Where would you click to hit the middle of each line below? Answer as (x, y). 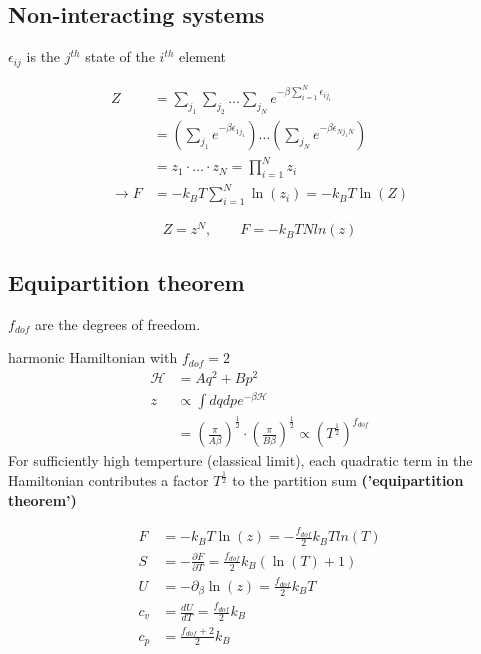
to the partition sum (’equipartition (348, 480)
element (203, 56)
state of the (120, 56)
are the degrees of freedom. (118, 323)
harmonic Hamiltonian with (93, 357)
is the (43, 56)
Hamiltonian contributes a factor (108, 480)
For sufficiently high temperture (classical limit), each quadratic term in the (240, 460)
